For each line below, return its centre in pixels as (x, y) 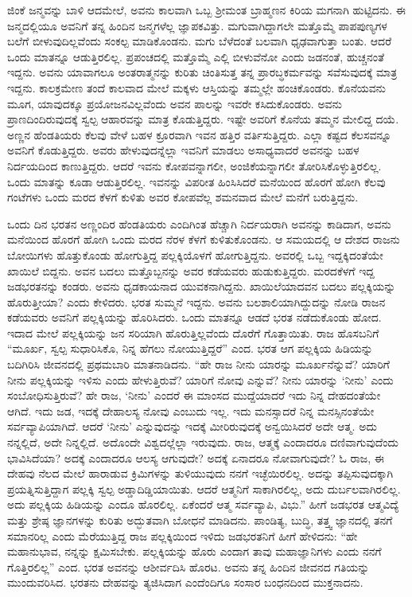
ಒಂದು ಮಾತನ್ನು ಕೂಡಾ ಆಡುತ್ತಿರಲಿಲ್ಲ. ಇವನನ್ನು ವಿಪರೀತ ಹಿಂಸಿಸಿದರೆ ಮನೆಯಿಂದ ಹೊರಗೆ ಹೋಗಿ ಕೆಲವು (196, 181)
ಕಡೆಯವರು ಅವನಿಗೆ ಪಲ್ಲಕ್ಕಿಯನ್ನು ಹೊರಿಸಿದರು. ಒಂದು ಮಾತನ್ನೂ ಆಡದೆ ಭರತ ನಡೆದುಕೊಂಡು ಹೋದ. (194, 317)
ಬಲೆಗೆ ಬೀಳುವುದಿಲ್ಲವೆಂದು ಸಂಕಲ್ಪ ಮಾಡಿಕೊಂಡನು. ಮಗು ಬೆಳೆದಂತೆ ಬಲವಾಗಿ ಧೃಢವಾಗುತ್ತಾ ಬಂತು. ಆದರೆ (200, 41)
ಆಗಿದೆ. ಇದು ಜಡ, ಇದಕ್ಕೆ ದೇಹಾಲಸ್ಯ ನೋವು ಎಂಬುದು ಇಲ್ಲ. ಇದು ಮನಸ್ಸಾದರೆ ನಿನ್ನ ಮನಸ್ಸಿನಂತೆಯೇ (191, 410)
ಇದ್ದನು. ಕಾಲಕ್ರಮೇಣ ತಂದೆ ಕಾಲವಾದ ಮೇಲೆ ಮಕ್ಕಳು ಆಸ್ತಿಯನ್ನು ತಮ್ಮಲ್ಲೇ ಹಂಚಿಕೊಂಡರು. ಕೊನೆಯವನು (196, 87)
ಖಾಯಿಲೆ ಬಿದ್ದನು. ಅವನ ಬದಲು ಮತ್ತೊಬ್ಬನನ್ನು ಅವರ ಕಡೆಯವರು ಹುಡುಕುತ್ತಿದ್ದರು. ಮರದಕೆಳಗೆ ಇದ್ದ (191, 270)
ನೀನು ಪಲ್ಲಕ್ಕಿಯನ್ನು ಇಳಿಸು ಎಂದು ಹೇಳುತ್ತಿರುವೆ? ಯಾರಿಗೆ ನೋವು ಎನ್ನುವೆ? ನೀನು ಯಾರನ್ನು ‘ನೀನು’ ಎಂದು (200, 379)
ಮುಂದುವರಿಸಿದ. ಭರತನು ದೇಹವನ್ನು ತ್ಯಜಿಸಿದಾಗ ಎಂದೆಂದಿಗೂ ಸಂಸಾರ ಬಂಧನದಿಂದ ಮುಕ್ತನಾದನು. (185, 582)
